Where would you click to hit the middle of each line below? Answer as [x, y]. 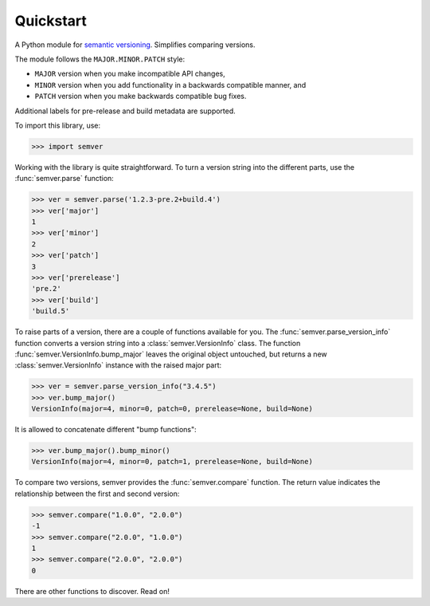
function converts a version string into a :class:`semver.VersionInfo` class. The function [158, 343]
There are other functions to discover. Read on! [92, 591]
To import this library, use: [58, 125]
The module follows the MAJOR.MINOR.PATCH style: [100, 59]
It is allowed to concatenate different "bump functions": [106, 430]
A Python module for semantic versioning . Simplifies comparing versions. [135, 45]
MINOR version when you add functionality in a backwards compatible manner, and [170, 85]
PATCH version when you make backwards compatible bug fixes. [141, 96]
